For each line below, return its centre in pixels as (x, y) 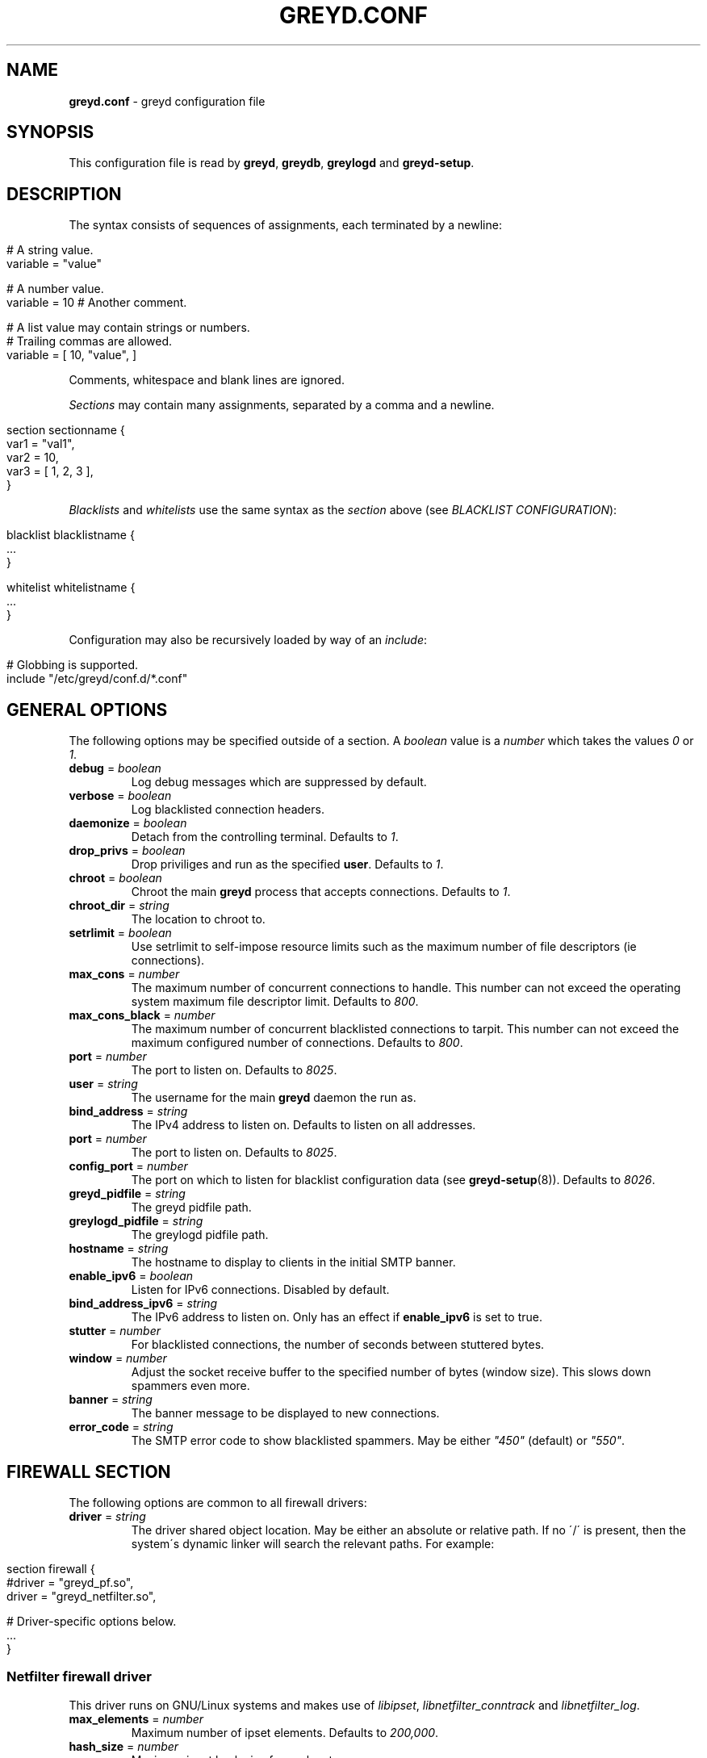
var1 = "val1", (41, 444)
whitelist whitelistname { (71, 588)
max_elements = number (136, 1718)
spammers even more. (190, 1386)
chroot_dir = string (119, 906)
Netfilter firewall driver (79, 1677)
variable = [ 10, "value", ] (72, 355)
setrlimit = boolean (120, 933)
